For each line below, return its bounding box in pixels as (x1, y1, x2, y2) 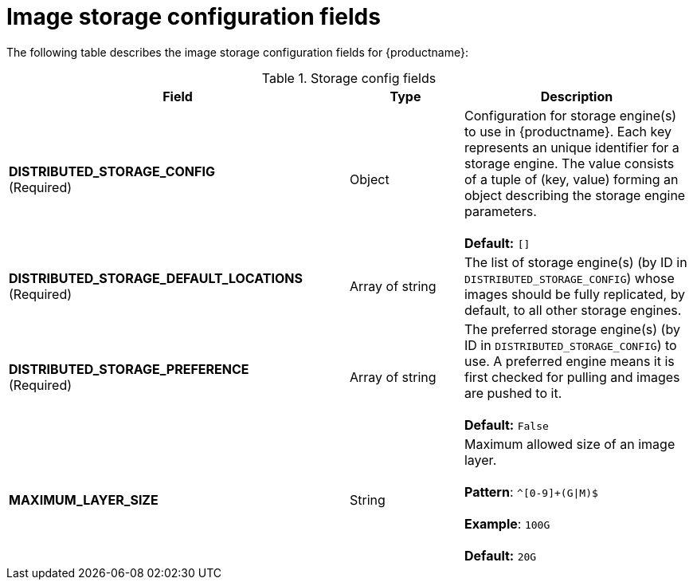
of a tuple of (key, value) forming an (464, 171, 679, 187)
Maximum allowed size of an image (464, 435, 675, 452)
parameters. (464, 203, 537, 219)
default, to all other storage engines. (464, 301, 682, 318)
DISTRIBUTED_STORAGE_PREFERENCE (9, 360, 249, 377)
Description (540, 88, 613, 104)
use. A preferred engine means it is (464, 352, 675, 369)
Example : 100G (464, 515, 550, 532)
